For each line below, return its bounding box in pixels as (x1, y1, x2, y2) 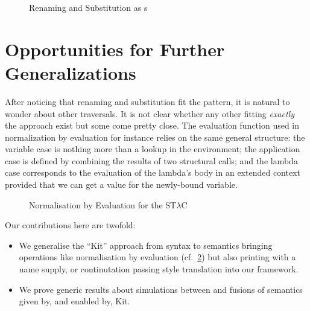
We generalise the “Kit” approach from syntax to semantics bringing (19, 239, 273, 251)
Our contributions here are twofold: (5, 219, 136, 231)
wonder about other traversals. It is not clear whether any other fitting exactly (5, 107, 294, 120)
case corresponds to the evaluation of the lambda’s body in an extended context (5, 166, 300, 179)
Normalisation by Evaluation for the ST (29, 198, 177, 211)
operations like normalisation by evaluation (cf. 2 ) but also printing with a (19, 251, 296, 263)
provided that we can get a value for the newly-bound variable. (5, 178, 238, 191)
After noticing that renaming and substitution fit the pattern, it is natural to (5, 95, 290, 107)
